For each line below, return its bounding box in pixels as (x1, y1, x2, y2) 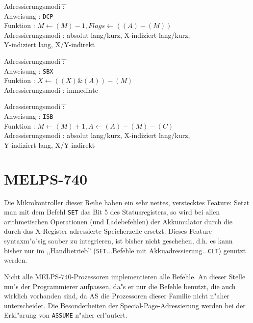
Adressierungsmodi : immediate (4, 84, 99, 95)
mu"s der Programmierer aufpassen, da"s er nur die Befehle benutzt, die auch (4, 281, 236, 291)
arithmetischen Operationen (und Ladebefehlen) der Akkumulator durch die (4, 216, 233, 226)
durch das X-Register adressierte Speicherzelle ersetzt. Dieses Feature (4, 226, 212, 236)
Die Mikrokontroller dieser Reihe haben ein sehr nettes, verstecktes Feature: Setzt (4, 197, 250, 207)
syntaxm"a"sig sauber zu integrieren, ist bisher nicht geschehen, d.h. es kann (4, 236, 233, 246)
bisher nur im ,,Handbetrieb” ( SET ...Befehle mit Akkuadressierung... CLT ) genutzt (4, 245, 246, 255)
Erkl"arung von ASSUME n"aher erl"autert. (4, 310, 127, 320)
